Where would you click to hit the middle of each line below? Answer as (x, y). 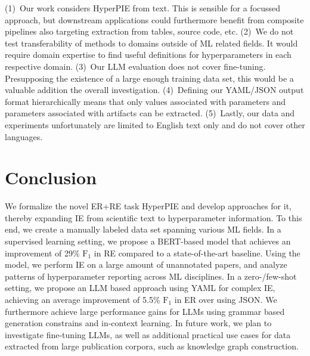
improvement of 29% (42, 253)
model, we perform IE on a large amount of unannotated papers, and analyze (146, 264)
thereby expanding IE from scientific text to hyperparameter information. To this (154, 217)
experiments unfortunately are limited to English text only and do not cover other (155, 124)
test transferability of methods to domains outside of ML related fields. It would (151, 43)
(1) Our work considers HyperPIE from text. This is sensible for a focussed (143, 8)
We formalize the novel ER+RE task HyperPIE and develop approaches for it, (148, 206)
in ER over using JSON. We (226, 299)
